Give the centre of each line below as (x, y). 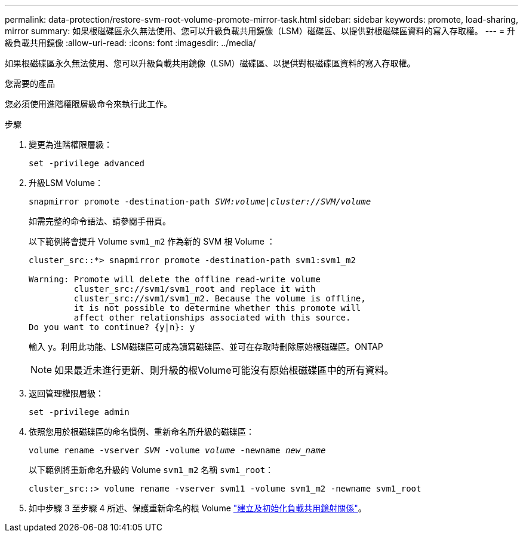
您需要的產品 (30, 83)
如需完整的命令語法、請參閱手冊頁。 (100, 221)
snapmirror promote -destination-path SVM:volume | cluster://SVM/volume (200, 202)
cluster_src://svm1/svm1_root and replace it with (195, 289)
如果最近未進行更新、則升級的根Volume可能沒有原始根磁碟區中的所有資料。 (224, 370)
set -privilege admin (79, 412)
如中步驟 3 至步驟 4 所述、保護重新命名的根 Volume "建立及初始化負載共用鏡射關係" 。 (198, 508)
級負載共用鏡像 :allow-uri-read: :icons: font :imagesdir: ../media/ (130, 43)
